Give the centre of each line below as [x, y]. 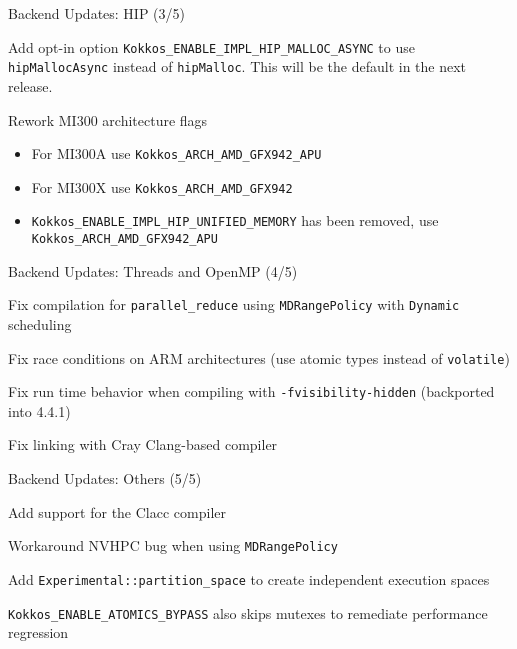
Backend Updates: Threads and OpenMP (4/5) [153, 270]
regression [38, 632]
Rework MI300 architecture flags [108, 119]
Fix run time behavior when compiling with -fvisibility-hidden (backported [251, 391]
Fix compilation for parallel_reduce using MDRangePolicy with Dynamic [234, 304]
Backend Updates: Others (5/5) [105, 478]
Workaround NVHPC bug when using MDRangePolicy [173, 545]
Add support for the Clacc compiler [117, 511]
